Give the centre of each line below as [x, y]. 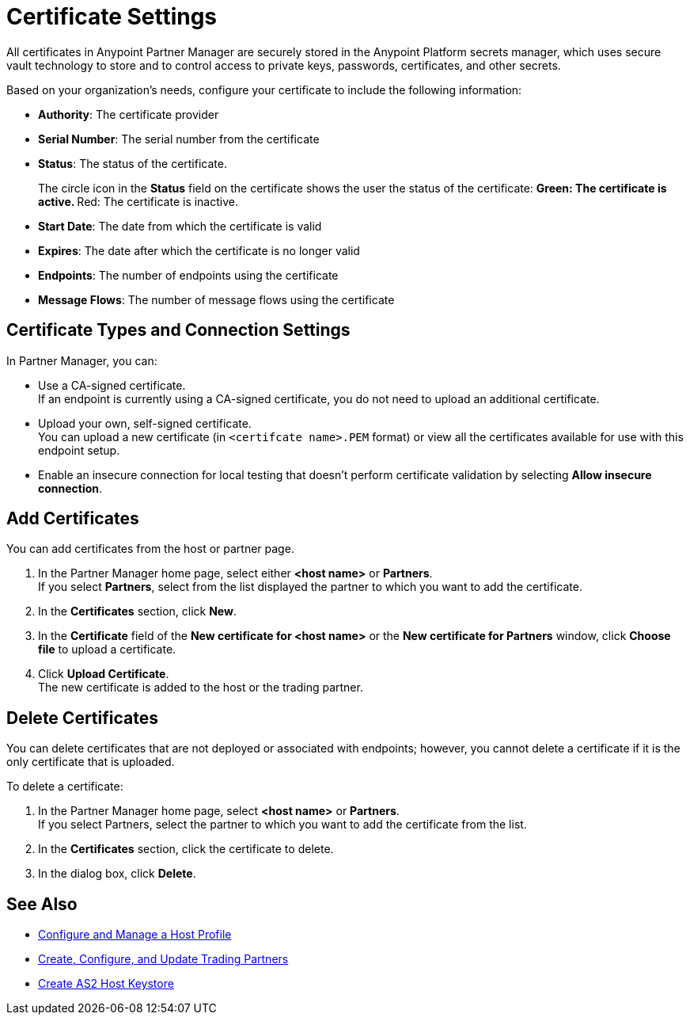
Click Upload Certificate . [104, 674]
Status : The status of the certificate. [133, 163]
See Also [42, 904]
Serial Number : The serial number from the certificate [179, 139]
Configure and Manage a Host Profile [135, 935]
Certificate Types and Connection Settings [178, 330]
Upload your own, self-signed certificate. [145, 423]
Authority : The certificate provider [129, 114]
